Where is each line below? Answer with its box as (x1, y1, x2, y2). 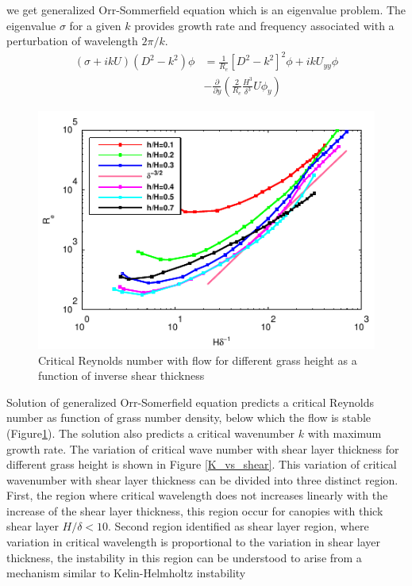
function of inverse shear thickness (38, 367, 205, 384)
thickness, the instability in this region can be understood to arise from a (6, 549, 362, 565)
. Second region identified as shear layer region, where (108, 518, 369, 534)
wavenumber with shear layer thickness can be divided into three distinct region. (6, 471, 399, 488)
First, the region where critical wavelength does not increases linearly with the (6, 487, 388, 504)
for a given (69, 17, 121, 33)
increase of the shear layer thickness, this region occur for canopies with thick (6, 502, 383, 519)
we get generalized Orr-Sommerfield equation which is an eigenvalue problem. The (6, 2, 406, 17)
